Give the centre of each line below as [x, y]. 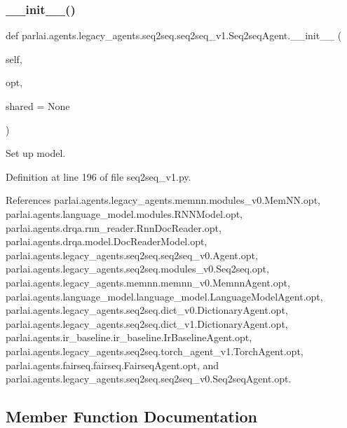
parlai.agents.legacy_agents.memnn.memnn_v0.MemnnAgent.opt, [148, 282]
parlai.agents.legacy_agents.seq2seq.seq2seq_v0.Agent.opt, [132, 255]
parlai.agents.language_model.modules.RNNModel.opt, [124, 213]
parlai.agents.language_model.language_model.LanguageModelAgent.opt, [164, 296]
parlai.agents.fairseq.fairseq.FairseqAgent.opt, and [113, 365]
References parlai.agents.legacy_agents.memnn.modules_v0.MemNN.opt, [163, 200]
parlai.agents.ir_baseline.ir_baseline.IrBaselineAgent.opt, [129, 337]
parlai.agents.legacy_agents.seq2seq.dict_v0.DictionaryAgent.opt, [147, 310]
